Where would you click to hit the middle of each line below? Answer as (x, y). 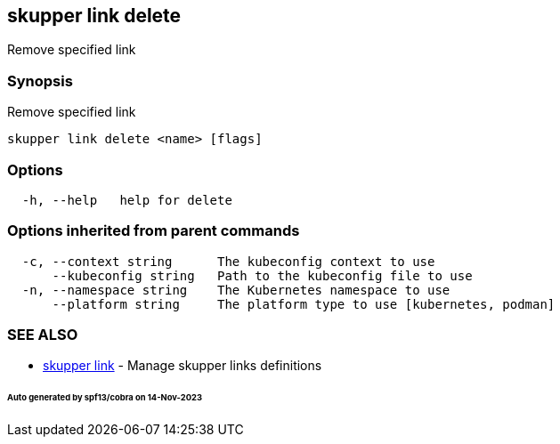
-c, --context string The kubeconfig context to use (228, 261)
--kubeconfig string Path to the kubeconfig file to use (262, 275)
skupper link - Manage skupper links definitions (183, 366)
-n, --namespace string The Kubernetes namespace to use (236, 290)
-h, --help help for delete (127, 200)
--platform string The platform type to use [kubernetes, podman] (304, 304)
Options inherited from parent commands (154, 231)
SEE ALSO (43, 335)
